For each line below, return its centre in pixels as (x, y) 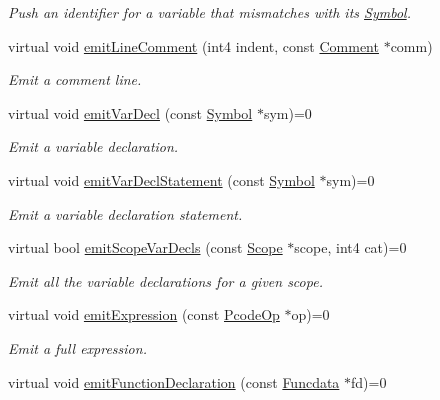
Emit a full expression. (77, 347)
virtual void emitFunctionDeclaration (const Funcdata (174, 381)
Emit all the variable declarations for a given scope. (165, 280)
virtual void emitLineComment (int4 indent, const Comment (193, 45)
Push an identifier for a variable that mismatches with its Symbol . (209, 12)
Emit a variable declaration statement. (125, 213)
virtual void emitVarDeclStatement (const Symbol (161, 179)
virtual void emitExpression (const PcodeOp (144, 314)
